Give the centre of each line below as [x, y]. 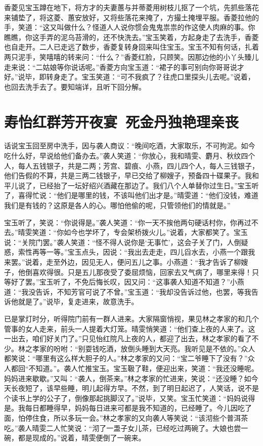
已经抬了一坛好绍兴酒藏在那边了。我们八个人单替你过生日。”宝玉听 [149, 185]
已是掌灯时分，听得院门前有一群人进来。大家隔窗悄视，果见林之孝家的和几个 [131, 318]
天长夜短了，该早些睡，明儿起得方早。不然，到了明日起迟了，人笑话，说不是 [131, 388]
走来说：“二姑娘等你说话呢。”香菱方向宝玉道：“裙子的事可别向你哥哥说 [121, 67]
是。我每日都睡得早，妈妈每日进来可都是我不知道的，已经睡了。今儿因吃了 [128, 408]
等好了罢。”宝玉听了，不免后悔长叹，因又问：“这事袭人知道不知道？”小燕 [124, 282]
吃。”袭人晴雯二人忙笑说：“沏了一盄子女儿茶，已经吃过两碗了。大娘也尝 [123, 428]
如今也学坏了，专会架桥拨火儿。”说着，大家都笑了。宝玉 [156, 232]
